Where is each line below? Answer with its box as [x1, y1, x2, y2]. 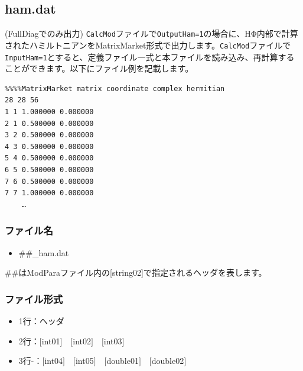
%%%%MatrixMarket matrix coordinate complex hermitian [5, 84, 225, 93]
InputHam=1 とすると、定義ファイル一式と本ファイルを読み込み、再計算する [5, 50, 295, 63]
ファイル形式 [5, 291, 63, 306]
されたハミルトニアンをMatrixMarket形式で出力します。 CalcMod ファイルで [5, 38, 291, 51]
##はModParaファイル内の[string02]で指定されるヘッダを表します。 [5, 266, 267, 279]
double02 [151, 354, 184, 367]
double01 [106, 354, 139, 367]
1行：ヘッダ [18, 314, 64, 327]
